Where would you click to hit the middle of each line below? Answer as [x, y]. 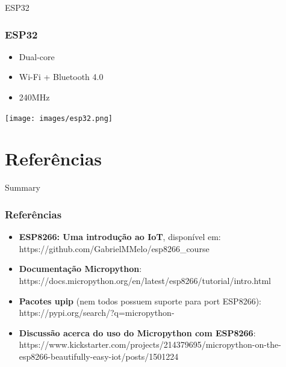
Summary [23, 187]
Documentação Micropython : [80, 269]
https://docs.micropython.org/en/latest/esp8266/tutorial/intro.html [145, 280]
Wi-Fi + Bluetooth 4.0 [61, 77]
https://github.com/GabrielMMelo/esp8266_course [114, 248]
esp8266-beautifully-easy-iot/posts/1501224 [99, 356]
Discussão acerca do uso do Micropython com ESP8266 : [137, 332]
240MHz [34, 97]
